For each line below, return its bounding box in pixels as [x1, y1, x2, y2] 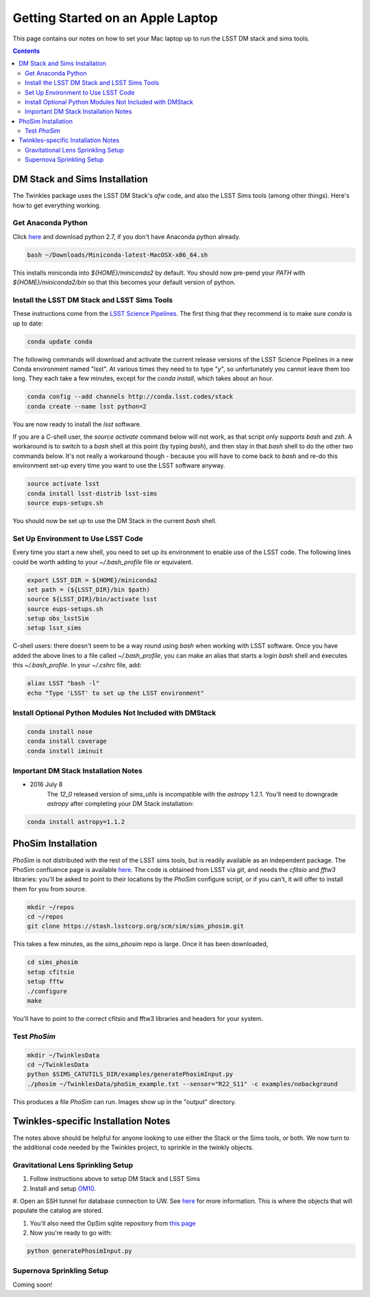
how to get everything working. [12, 201, 101, 209]
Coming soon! [12, 1281, 53, 1289]
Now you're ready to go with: [29, 1229, 112, 1237]
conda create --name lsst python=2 [27, 402, 147, 410]
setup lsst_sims [27, 624, 82, 632]
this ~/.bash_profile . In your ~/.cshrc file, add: [12, 661, 142, 669]
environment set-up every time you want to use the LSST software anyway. [12, 461, 225, 470]
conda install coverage [27, 737, 108, 745]
